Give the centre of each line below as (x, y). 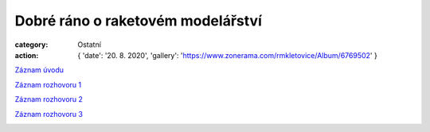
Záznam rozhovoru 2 (49, 99)
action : (27, 55)
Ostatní (89, 45)
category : (31, 45)
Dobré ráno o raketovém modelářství (138, 21)
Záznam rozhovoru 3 (49, 114)
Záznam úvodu (39, 70)
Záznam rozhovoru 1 (48, 84)
